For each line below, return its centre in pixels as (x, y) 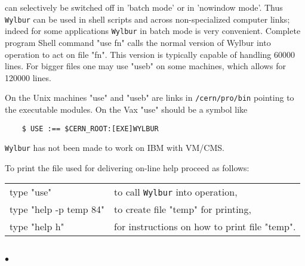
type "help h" (37, 227)
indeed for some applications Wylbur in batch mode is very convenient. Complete (153, 31)
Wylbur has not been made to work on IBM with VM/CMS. (115, 148)
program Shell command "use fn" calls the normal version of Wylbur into (138, 42)
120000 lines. (28, 77)
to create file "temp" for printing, (183, 209)
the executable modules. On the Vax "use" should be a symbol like (126, 109)
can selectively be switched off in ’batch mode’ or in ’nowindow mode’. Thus (144, 7)
